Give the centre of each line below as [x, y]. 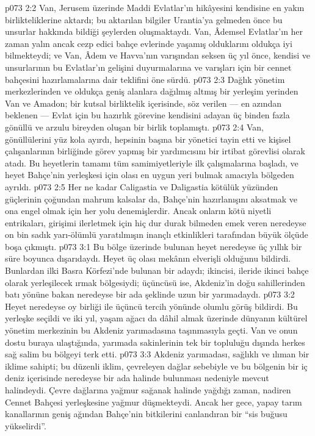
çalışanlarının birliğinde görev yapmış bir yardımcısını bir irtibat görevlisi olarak [155, 151]
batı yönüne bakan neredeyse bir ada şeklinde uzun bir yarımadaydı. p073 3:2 [150, 294]
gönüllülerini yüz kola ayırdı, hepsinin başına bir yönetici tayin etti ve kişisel [148, 139]
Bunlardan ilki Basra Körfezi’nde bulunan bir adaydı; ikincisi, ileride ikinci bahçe [157, 270]
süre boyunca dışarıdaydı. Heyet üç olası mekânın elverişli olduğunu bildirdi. [148, 258]
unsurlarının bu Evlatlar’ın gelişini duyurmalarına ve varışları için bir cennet [148, 67]
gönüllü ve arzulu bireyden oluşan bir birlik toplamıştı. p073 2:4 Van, [134, 127]
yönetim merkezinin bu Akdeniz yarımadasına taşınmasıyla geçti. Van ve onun [151, 330]
